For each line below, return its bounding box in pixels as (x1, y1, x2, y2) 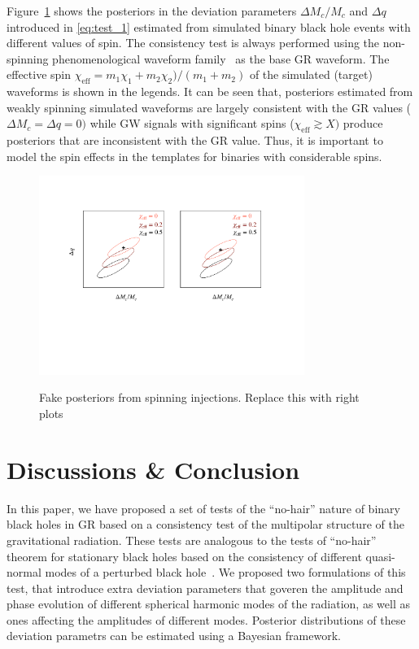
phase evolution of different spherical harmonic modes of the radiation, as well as (7, 595, 410, 612)
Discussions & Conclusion (7, 452, 300, 486)
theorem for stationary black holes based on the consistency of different (7, 547, 362, 564)
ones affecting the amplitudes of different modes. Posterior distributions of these (7, 611, 406, 628)
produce (343, 115, 383, 132)
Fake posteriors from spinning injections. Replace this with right (39, 389, 360, 406)
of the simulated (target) (249, 66, 373, 83)
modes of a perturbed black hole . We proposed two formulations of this (45, 564, 406, 581)
